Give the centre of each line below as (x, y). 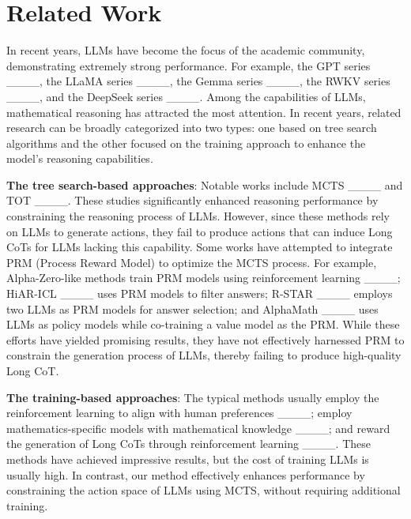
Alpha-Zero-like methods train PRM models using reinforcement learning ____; (204, 278)
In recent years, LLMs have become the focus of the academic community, (186, 50)
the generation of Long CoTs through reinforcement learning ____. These (189, 444)
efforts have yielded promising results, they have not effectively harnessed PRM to (205, 339)
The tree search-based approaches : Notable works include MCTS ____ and (205, 184)
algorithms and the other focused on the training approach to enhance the (186, 143)
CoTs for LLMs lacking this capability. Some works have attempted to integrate (200, 247)
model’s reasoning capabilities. (80, 158)
